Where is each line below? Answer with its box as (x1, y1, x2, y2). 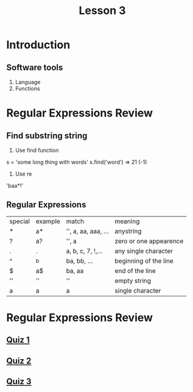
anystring (114, 227, 142, 235)
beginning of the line (114, 257, 174, 265)
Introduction (6, 38, 71, 52)
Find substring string (6, 130, 88, 141)
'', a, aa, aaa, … (66, 227, 109, 235)
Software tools (6, 62, 63, 73)
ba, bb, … (66, 257, 93, 265)
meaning (114, 217, 140, 226)
